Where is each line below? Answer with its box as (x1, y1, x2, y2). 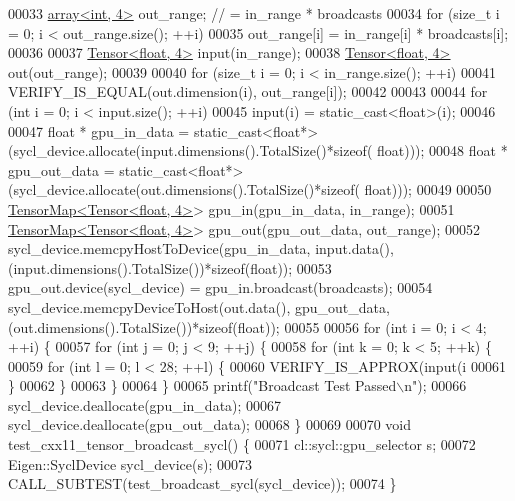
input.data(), (315, 238, 394, 259)
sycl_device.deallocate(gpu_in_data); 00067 (8, 394, 282, 415)
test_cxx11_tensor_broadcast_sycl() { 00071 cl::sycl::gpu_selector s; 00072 (8, 434, 476, 455)
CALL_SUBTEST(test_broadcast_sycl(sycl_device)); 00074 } (8, 473, 397, 494)
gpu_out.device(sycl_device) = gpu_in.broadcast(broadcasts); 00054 (8, 277, 433, 298)
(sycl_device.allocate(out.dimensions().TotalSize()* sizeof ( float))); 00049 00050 (8, 179, 492, 200)
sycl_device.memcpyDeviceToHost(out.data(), (8, 296, 291, 317)
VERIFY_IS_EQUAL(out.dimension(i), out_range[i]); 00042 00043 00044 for (8, 81, 488, 102)
